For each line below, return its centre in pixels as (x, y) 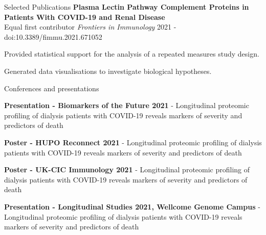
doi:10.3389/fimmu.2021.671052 (53, 36)
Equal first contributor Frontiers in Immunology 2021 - (90, 27)
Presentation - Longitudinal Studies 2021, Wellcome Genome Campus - (132, 206)
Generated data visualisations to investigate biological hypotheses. (108, 71)
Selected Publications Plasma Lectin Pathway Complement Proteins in (127, 7)
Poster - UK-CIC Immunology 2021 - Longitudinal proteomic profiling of (127, 169)
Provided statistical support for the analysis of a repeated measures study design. (132, 54)
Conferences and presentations (52, 88)
